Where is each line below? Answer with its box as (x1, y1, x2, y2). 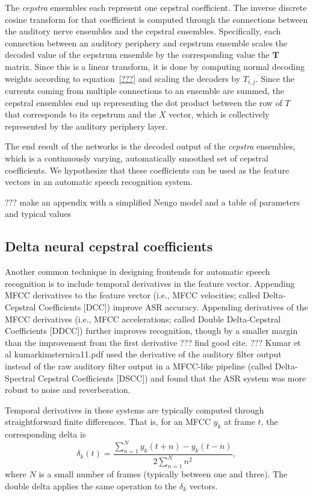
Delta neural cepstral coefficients (5, 237, 213, 256)
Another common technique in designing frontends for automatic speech (5, 265, 270, 278)
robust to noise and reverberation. (5, 383, 131, 396)
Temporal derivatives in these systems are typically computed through (5, 403, 264, 416)
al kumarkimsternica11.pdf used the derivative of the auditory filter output (5, 348, 282, 360)
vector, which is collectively (169, 108, 270, 121)
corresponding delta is (5, 428, 86, 441)
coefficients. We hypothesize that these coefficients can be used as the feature (5, 163, 290, 176)
